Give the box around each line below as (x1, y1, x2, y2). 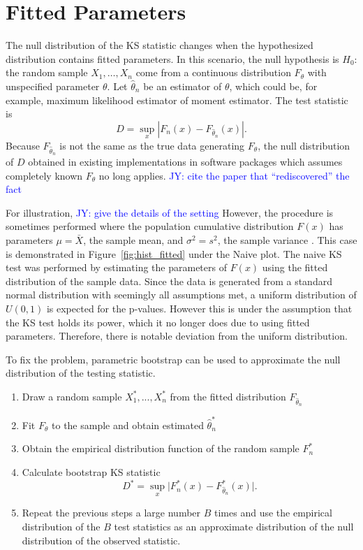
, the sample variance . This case (217, 233, 357, 247)
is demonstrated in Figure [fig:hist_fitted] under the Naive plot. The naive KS (6, 246, 342, 261)
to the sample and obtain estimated (52, 417, 204, 432)
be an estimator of (143, 78, 222, 93)
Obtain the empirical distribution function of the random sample (22, 441, 299, 456)
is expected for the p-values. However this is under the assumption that (46, 301, 353, 315)
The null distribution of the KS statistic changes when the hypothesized (6, 38, 313, 52)
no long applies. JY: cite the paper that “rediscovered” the (98, 168, 350, 182)
